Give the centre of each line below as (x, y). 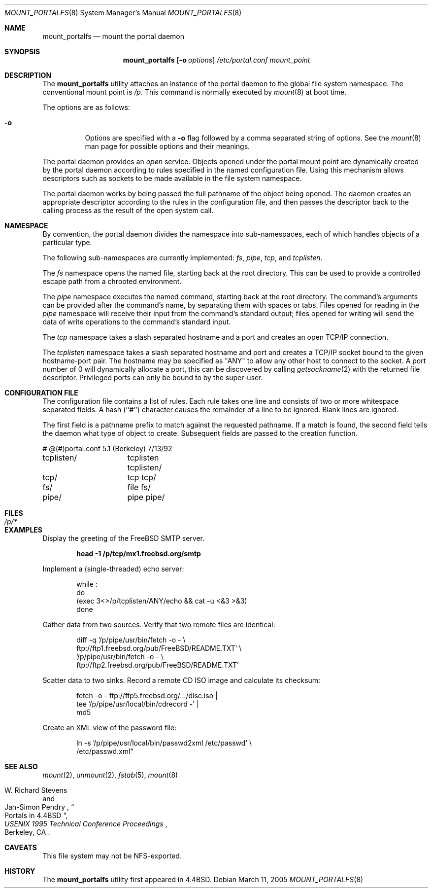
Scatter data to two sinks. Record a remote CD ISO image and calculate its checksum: (182, 680)
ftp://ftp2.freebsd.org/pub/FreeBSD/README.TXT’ (158, 665)
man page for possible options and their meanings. (167, 146)
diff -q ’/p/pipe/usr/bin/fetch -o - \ (131, 640)
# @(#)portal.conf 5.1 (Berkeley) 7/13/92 (107, 448)
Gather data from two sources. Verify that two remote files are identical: (159, 624)
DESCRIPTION (28, 75)
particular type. (67, 242)
